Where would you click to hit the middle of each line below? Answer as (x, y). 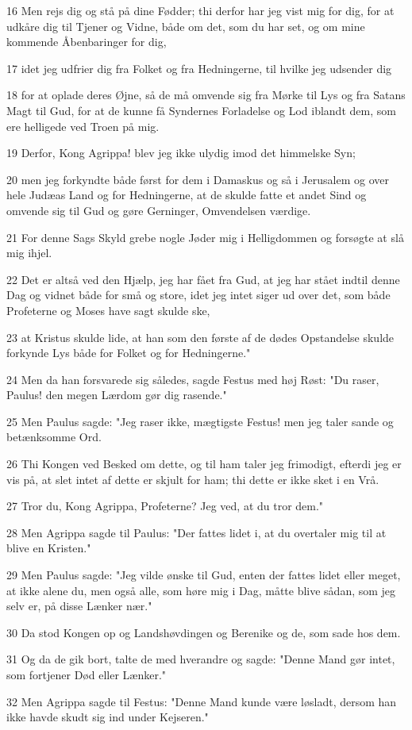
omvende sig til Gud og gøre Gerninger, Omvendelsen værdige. (159, 210)
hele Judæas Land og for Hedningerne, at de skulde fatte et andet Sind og (187, 195)
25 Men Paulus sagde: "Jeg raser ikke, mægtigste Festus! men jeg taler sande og (200, 421)
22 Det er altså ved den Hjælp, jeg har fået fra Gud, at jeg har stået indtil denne (203, 279)
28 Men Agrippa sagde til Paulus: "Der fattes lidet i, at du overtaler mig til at (196, 532)
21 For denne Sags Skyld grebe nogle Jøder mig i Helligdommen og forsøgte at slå (205, 237)
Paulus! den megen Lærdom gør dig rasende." (117, 395)
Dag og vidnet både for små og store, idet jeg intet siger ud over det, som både (198, 295)
